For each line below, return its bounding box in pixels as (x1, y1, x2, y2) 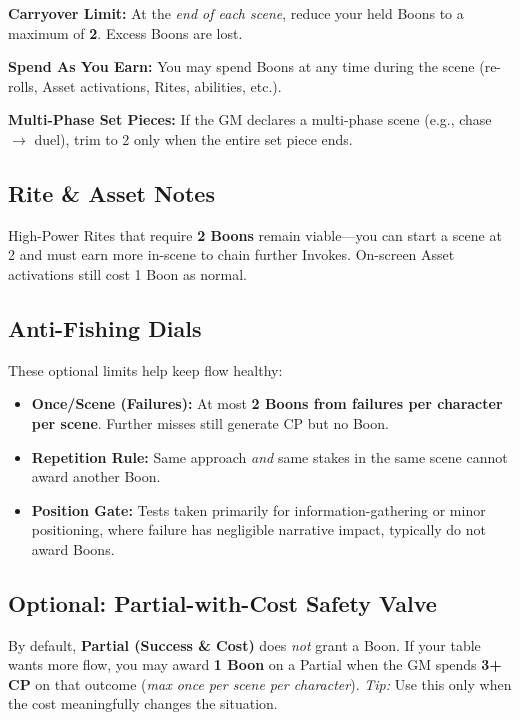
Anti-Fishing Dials (8, 312, 202, 343)
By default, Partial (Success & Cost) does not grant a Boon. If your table (8, 634, 481, 655)
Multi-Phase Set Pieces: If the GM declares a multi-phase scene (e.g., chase (8, 109, 492, 130)
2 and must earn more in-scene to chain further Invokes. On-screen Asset (8, 244, 455, 265)
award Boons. (31, 538, 115, 559)
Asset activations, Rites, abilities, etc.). (42, 75, 282, 96)
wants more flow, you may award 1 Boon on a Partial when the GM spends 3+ (8, 654, 502, 675)
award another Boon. (31, 466, 161, 487)
